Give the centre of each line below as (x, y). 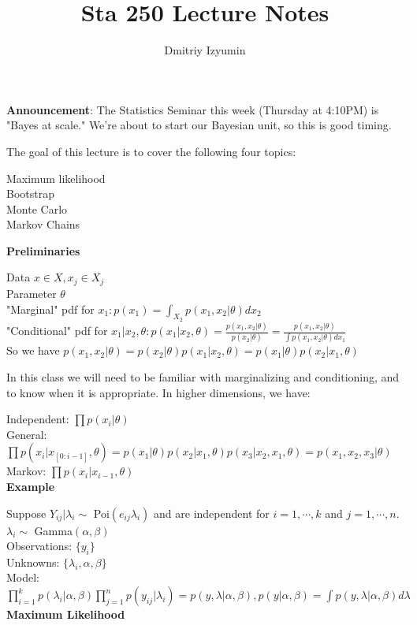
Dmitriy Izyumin (205, 50)
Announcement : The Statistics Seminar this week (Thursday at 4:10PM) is (193, 109)
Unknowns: (33, 562)
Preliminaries (43, 250)
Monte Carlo (37, 208)
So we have (33, 350)
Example (31, 486)
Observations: (39, 546)
